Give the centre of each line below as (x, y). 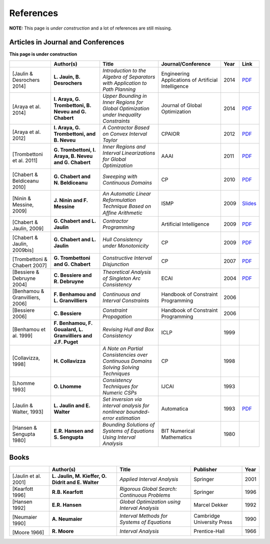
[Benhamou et (29, 329)
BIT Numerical (178, 431)
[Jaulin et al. (27, 476)
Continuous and (121, 294)
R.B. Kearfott (67, 492)
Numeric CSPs (120, 393)
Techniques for (120, 386)
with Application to (125, 83)
